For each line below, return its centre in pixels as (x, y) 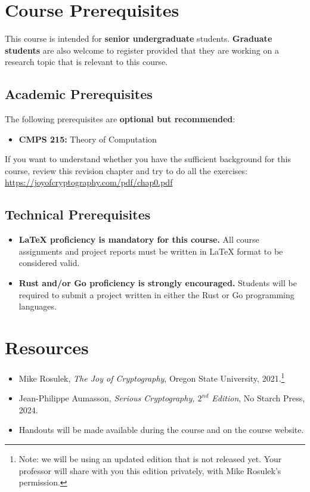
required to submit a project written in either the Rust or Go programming (156, 294)
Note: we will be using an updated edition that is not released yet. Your (150, 459)
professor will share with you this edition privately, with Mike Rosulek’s (150, 470)
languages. (38, 306)
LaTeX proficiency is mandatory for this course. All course (139, 239)
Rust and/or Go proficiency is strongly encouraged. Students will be (158, 283)
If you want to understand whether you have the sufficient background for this (148, 159)
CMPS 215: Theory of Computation (88, 139)
